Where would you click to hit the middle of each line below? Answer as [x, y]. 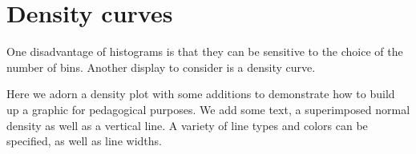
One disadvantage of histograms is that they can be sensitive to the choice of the [205, 51]
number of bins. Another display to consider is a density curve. [161, 67]
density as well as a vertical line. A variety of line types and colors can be [187, 125]
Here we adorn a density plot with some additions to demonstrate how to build [201, 94]
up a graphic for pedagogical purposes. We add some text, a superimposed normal [208, 109]
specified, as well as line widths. [84, 141]
